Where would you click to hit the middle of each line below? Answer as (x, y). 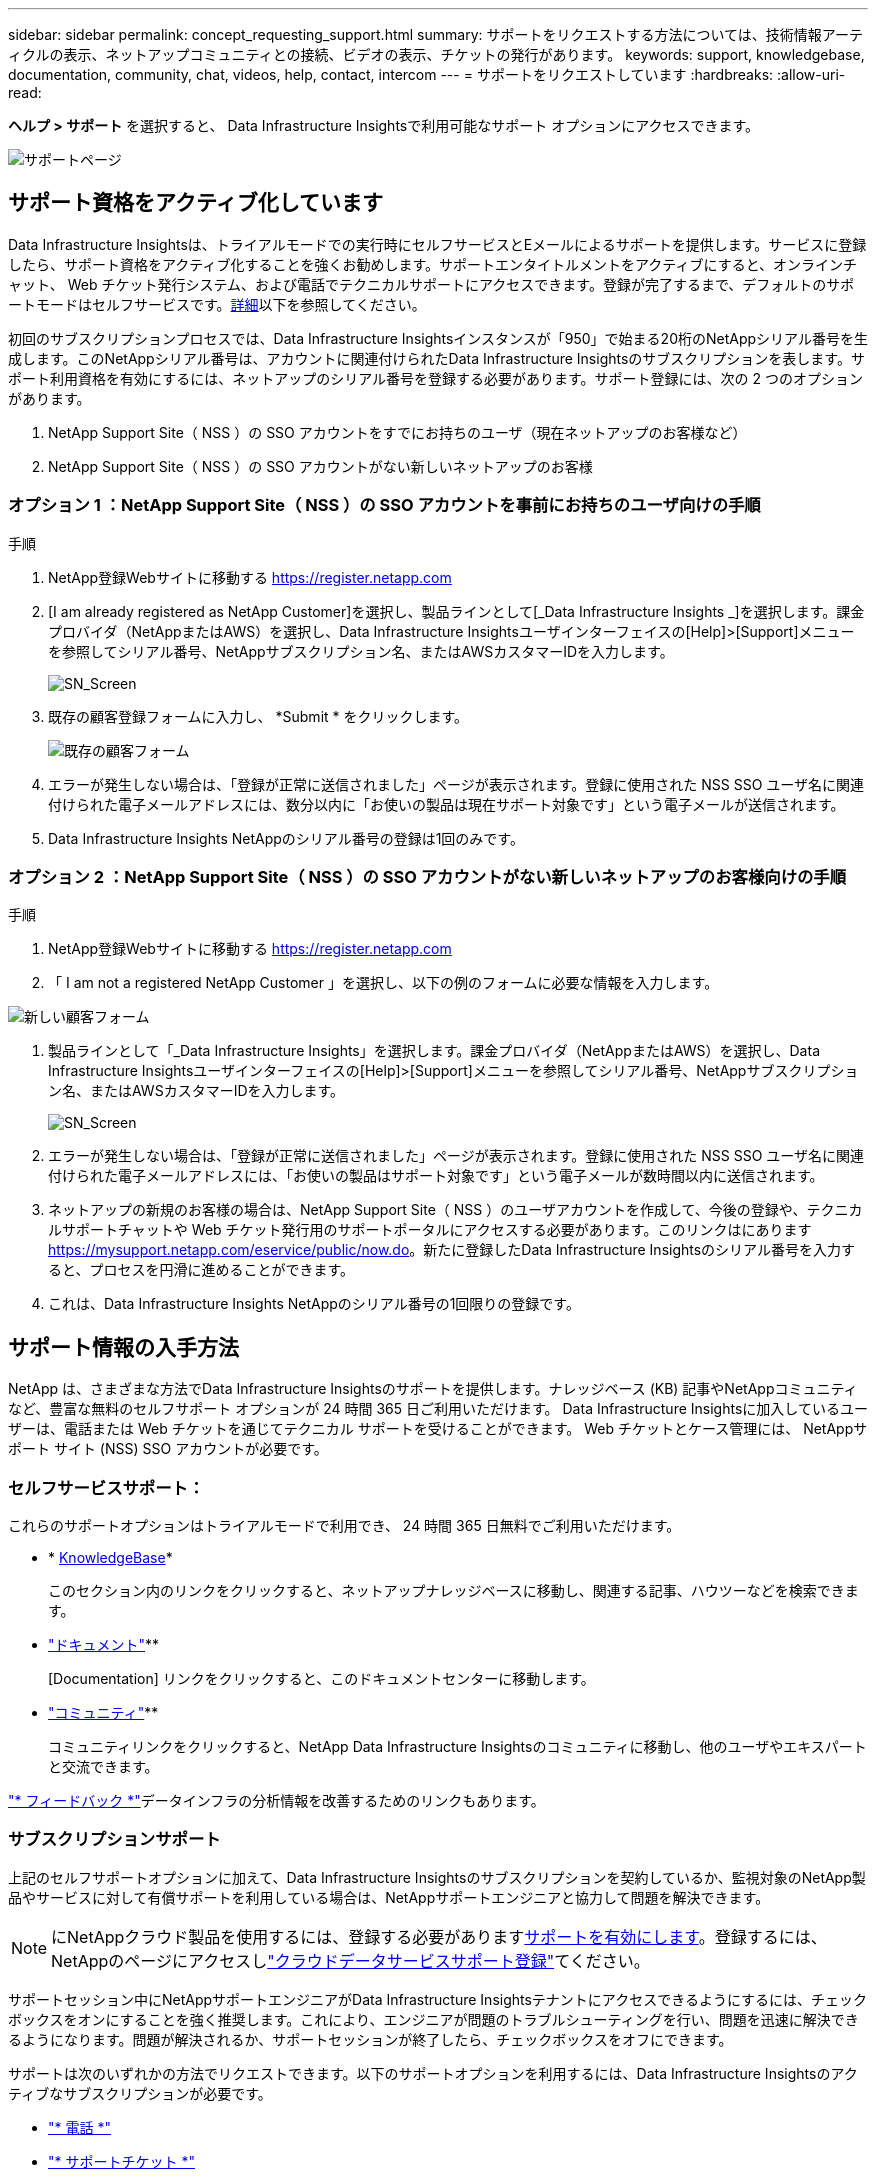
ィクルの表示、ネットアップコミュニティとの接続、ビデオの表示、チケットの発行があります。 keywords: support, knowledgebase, (436, 54)
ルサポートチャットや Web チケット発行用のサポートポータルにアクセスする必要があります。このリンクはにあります (430, 1230)
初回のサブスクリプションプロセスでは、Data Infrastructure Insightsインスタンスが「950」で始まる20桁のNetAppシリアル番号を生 (438, 338)
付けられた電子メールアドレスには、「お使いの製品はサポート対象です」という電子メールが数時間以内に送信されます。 (436, 1176)
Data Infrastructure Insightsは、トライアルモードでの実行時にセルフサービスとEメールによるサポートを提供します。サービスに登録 (437, 244)
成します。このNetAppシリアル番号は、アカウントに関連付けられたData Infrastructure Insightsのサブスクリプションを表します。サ (436, 358)
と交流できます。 (103, 1766)
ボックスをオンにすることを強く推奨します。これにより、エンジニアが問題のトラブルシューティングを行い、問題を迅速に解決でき (433, 2019)
